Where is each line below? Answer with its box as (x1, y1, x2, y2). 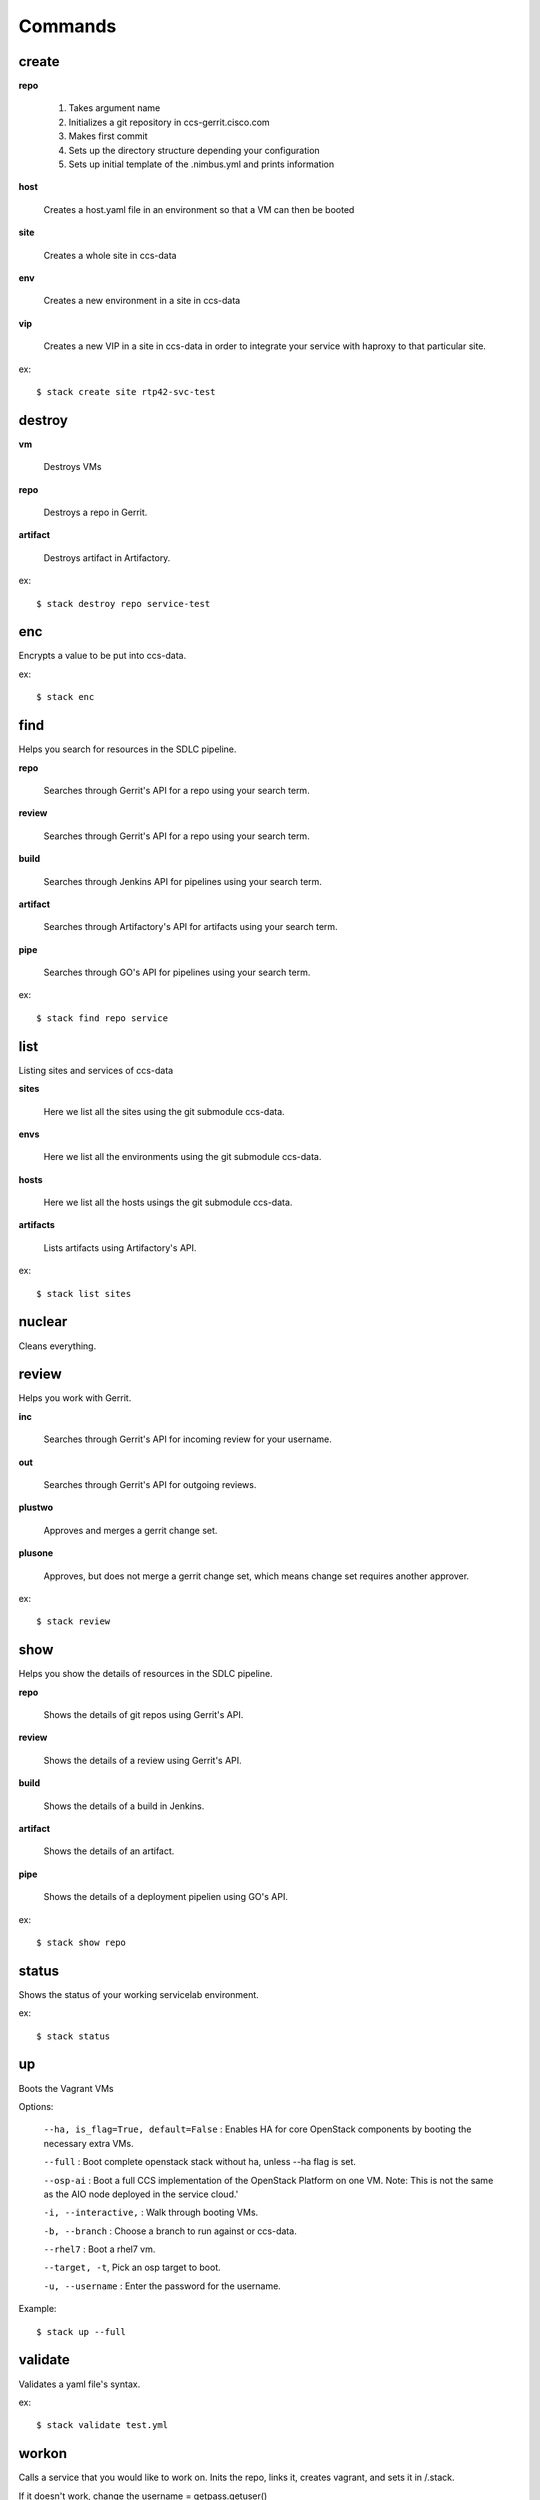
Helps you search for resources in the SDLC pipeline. (18, 743, 237, 755)
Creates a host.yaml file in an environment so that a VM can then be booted (43, 203, 355, 215)
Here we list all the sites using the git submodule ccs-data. (43, 1105, 285, 1117)
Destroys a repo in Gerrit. (43, 506, 148, 518)
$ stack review (36, 1616, 111, 1627)
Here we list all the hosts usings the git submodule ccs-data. (43, 1196, 293, 1209)
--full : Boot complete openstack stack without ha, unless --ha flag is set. (43, 2156, 357, 2168)
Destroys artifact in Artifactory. (43, 551, 171, 564)
